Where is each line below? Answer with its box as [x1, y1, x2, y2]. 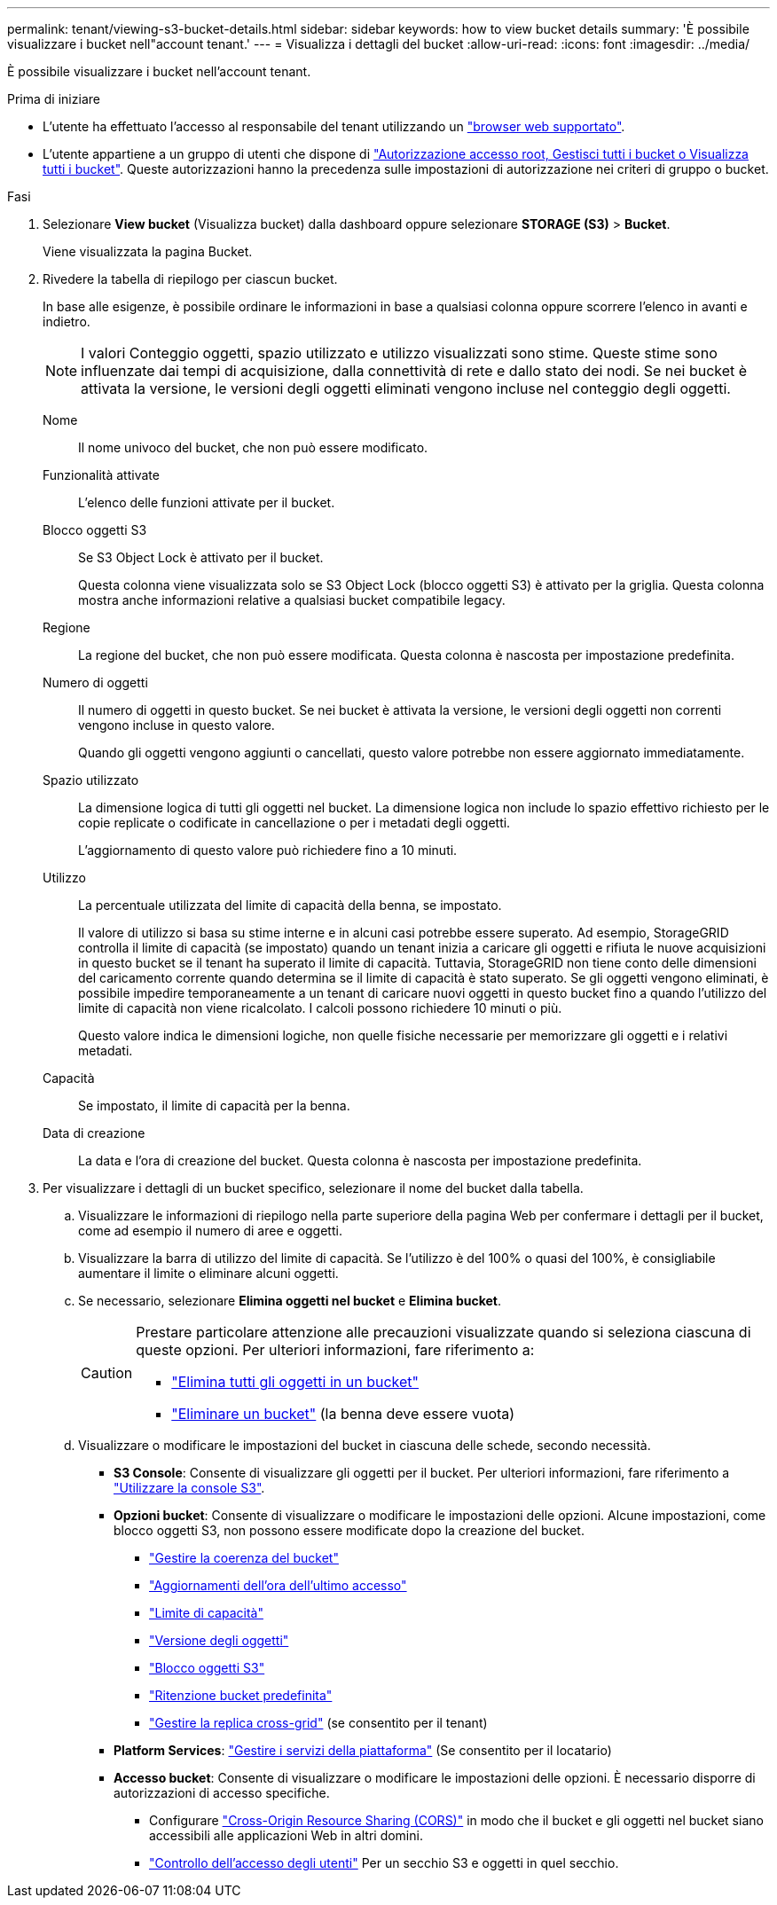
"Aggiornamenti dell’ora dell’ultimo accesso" [149, 1578, 407, 1593]
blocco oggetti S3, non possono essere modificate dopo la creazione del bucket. [114, 1523, 585, 1538]
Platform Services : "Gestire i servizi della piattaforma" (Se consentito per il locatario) [114, 1743, 612, 1758]
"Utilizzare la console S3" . [114, 1480, 265, 1495]
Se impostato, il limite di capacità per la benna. [78, 1098, 350, 1113]
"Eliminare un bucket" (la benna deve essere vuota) [171, 1405, 515, 1423]
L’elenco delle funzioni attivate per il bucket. [78, 495, 335, 510]
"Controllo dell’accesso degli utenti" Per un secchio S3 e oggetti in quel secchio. [149, 1855, 619, 1870]
